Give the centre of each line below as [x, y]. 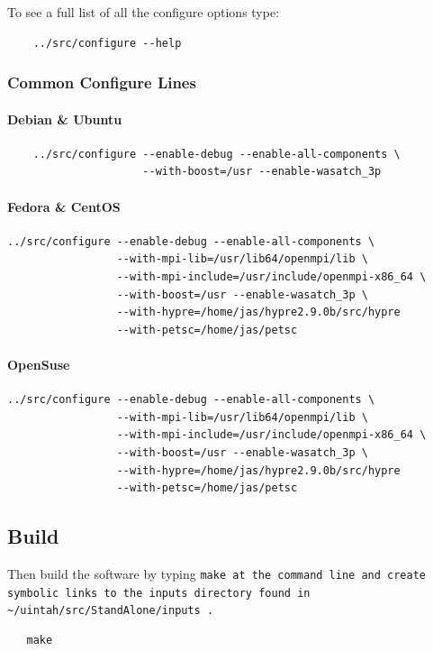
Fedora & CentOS [64, 206]
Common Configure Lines [102, 83]
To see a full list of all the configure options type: [144, 12]
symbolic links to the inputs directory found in [159, 593]
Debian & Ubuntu [65, 119]
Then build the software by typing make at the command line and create [216, 573]
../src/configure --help [107, 43]
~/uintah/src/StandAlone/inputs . [111, 611]
